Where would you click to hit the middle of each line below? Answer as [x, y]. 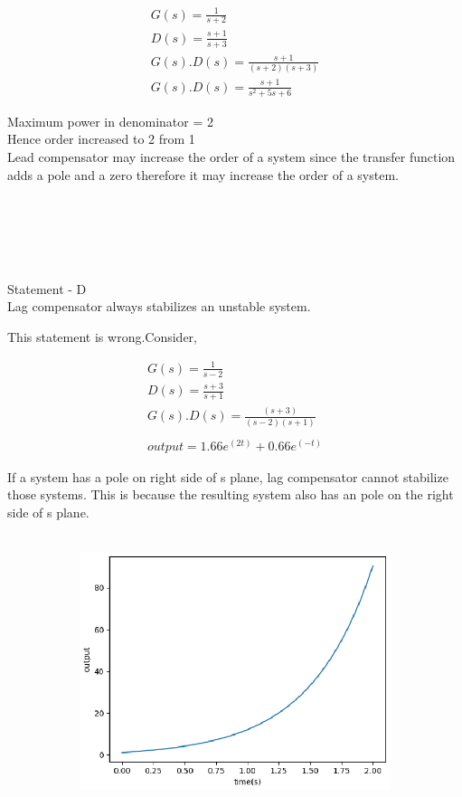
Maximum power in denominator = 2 [110, 121]
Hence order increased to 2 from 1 [101, 139]
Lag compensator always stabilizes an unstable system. [159, 306]
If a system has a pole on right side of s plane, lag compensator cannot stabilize [228, 476]
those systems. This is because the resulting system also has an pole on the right [231, 494]
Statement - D [47, 288]
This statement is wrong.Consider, [102, 336]
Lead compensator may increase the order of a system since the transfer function [231, 157]
